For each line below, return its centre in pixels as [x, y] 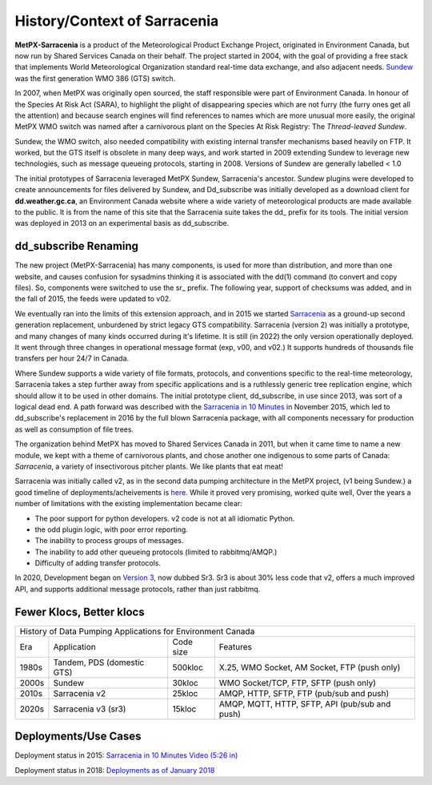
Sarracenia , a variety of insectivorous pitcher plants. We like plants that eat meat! [149, 466]
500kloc [188, 667]
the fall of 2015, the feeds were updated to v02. [93, 299]
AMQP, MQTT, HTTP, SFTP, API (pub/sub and [305, 703]
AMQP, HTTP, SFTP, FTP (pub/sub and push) [304, 693]
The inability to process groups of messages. [109, 541]
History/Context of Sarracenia [117, 21]
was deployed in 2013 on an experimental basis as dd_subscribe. [122, 223]
